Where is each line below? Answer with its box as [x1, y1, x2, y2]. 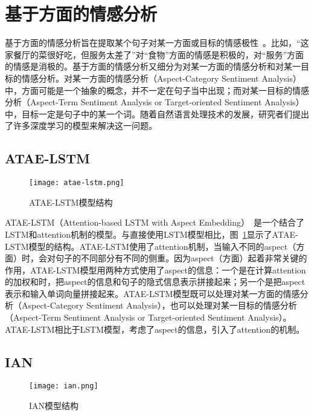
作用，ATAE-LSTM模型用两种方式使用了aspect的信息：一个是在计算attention [5, 263, 306, 276]
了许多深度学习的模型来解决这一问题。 [5, 119, 157, 132]
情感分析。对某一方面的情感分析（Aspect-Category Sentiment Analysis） [21, 71, 301, 84]
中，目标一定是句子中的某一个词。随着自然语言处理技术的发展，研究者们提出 [5, 107, 309, 120]
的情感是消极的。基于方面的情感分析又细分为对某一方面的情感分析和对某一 [5, 60, 301, 73]
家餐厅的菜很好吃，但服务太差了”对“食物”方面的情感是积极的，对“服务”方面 [5, 48, 304, 60]
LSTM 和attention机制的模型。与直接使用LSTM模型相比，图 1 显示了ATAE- [5, 227, 298, 240]
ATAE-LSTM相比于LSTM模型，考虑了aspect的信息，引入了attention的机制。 [5, 322, 305, 335]
